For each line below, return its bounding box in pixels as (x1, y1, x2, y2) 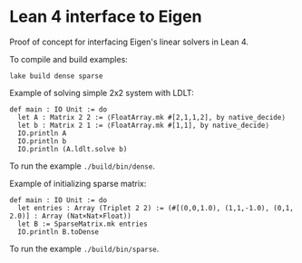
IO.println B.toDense (17, 227, 100, 237)
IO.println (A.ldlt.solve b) (17, 144, 128, 153)
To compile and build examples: (9, 54, 129, 64)
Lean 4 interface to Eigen (9, 6, 202, 27)
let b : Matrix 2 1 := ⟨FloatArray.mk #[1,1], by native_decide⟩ (17, 121, 270, 130)
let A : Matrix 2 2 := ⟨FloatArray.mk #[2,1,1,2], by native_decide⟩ (17, 112, 286, 122)
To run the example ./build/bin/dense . (9, 161, 156, 171)
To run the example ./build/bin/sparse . (9, 243, 160, 254)
